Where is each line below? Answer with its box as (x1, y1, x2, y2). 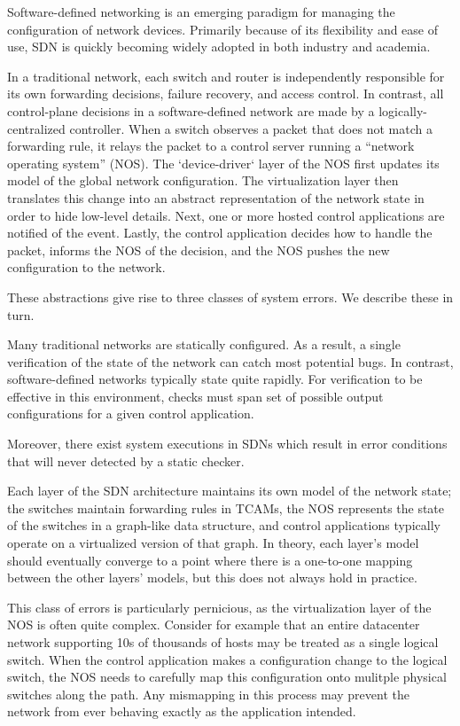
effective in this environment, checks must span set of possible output (7, 386, 384, 405)
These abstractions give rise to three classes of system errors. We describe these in (7, 287, 454, 306)
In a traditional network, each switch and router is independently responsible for (7, 66, 445, 85)
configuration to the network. (7, 258, 166, 277)
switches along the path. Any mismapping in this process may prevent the (7, 684, 409, 703)
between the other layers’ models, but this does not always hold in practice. (7, 568, 417, 587)
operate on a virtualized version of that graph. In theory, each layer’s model (7, 534, 419, 552)
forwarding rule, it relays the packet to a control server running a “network (7, 137, 415, 155)
